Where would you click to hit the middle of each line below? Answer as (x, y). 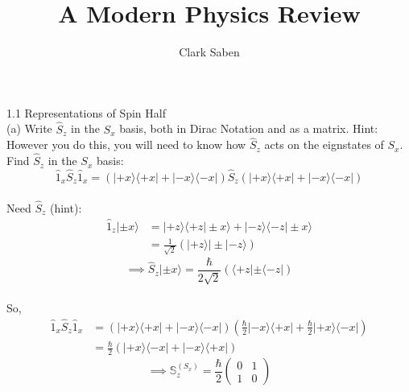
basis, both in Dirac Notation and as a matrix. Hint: (249, 128)
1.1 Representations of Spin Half (86, 112)
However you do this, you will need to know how (126, 144)
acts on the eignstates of (324, 144)
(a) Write (29, 128)
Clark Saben (209, 52)
